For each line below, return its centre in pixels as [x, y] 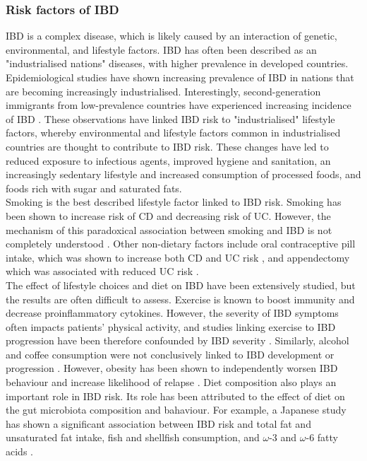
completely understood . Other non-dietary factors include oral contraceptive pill [181, 244]
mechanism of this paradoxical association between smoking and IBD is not [169, 229]
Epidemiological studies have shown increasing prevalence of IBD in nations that [180, 77]
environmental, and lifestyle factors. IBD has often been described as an [161, 49]
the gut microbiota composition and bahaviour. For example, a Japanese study [176, 410]
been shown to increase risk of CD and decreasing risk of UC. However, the [168, 215]
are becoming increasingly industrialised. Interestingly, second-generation [163, 91]
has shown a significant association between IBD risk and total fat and [158, 423]
